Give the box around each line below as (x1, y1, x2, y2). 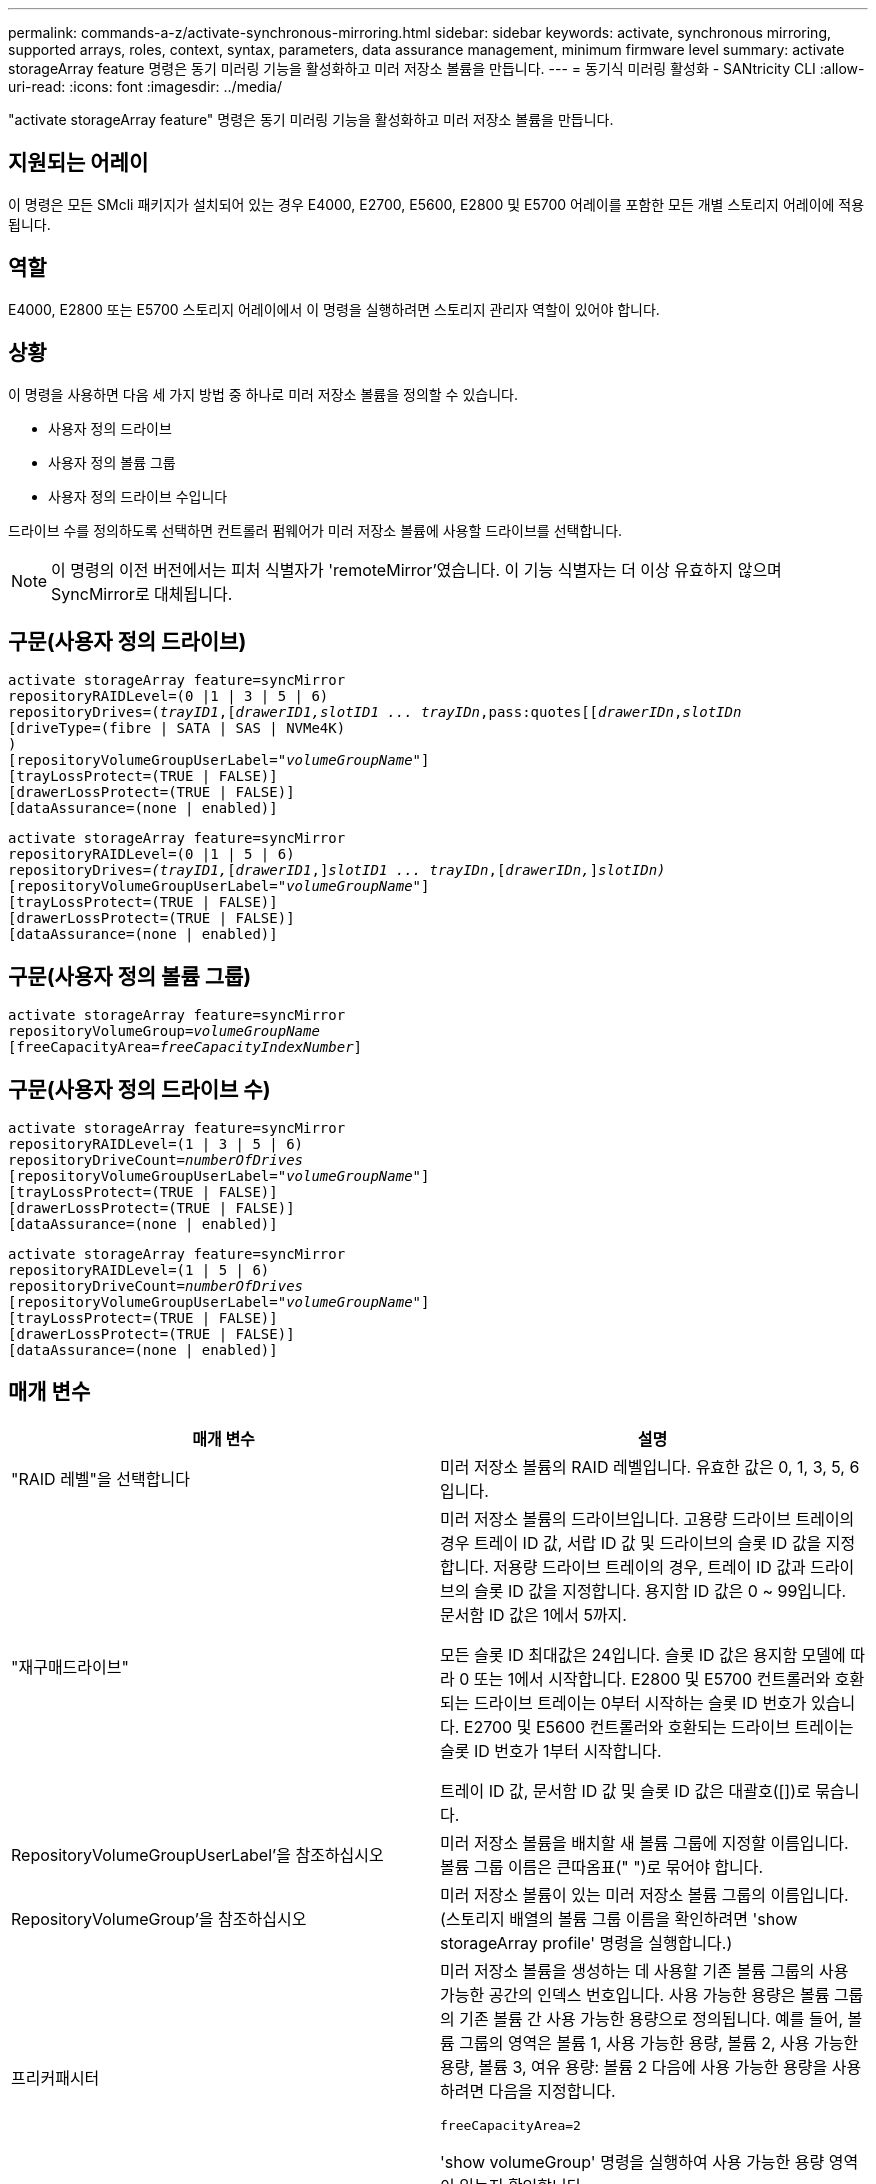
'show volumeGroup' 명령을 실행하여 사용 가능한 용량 (440, 2151, 825, 2172)
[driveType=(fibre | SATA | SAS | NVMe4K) (8, 720, 346, 737)
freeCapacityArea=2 (440, 2117, 581, 2133)
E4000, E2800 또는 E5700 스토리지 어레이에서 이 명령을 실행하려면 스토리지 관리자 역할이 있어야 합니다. (8, 300, 660, 318)
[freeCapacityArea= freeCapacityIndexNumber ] (8, 1039, 363, 1056)
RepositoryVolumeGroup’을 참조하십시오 (11, 1908, 307, 1929)
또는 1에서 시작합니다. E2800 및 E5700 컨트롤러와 (473, 1668, 831, 1689)
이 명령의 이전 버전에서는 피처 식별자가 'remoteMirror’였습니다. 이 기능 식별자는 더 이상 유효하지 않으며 (51, 559, 782, 580)
